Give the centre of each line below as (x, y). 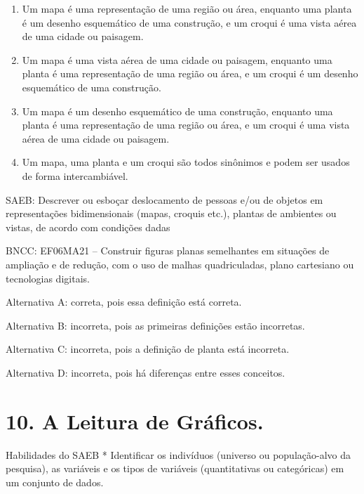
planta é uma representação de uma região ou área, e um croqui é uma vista (186, 125)
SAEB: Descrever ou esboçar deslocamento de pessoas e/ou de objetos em (164, 199)
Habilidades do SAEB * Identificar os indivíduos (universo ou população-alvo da (178, 454)
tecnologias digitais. (48, 278)
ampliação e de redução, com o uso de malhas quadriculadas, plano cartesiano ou (180, 264)
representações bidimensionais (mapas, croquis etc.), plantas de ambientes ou (171, 213)
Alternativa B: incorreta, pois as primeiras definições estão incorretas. (155, 325)
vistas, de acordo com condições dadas (88, 227)
